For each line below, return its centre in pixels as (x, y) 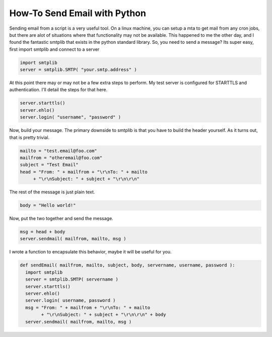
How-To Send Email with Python (78, 13)
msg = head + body (43, 232)
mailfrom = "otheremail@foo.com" (61, 158)
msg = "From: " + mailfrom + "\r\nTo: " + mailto (88, 308)
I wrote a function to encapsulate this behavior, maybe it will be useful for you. (90, 252)
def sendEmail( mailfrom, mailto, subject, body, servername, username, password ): (127, 265)
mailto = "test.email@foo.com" (59, 151)
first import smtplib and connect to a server (54, 49)
